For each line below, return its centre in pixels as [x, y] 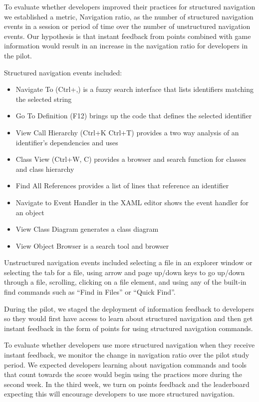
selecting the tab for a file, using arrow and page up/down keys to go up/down [125, 272]
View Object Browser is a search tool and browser [92, 245]
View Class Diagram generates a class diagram [87, 229]
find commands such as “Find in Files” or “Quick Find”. [90, 292]
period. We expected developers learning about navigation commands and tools [126, 364]
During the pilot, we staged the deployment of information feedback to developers [129, 308]
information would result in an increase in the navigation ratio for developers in [126, 46]
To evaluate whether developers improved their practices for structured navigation [130, 6]
